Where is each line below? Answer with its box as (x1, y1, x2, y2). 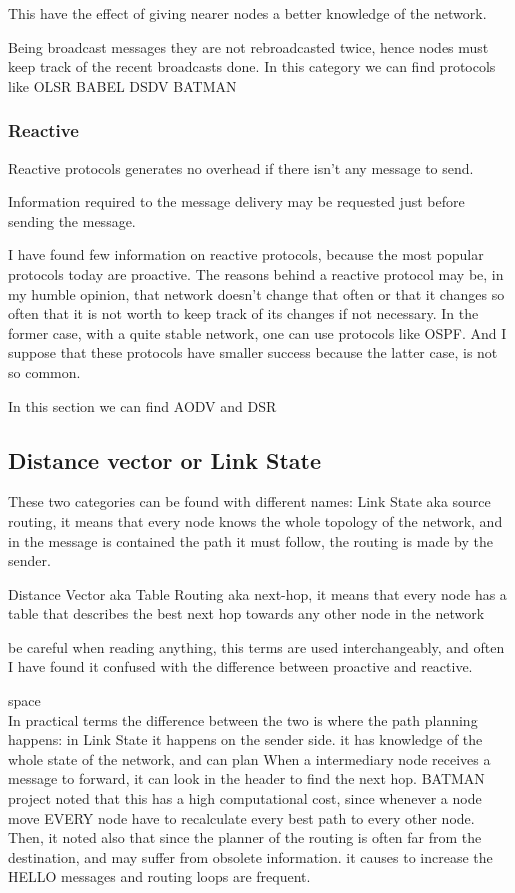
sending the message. (8, 210, 136, 231)
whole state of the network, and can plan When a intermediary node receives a (8, 748, 491, 769)
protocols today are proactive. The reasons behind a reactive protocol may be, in (8, 263, 504, 284)
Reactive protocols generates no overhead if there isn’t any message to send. (8, 157, 474, 178)
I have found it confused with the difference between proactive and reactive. (8, 656, 473, 677)
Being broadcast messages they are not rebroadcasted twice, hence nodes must (8, 36, 489, 57)
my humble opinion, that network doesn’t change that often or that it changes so (8, 283, 505, 304)
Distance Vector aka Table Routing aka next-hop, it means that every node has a (8, 583, 507, 604)
